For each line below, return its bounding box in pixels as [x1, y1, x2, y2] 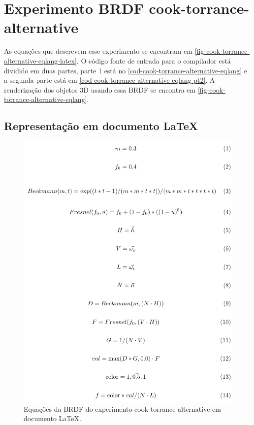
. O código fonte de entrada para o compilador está [76, 55, 231, 65]
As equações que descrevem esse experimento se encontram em [4, 46, 193, 56]
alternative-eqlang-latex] [4, 55, 77, 65]
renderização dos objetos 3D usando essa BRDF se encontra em [4, 84, 196, 95]
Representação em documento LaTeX [4, 118, 198, 133]
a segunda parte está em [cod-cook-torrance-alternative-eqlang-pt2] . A [4, 75, 215, 85]
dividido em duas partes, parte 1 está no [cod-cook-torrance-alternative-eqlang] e [4, 65, 247, 75]
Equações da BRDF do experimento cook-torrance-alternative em [24, 403, 221, 414]
